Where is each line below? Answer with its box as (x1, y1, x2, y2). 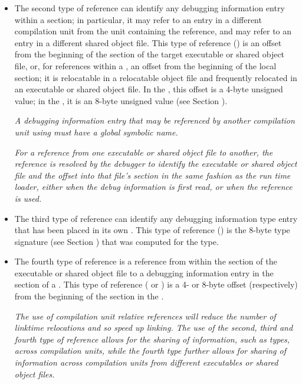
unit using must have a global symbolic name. (14, 125, 178, 138)
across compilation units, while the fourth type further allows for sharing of (14, 344, 287, 357)
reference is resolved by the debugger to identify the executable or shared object (14, 157, 297, 170)
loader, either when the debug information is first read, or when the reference (14, 180, 293, 193)
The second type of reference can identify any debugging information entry (14, 2, 285, 14)
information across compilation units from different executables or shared (14, 356, 278, 369)
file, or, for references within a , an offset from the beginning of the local (14, 59, 277, 72)
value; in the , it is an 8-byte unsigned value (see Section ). (14, 94, 228, 107)
